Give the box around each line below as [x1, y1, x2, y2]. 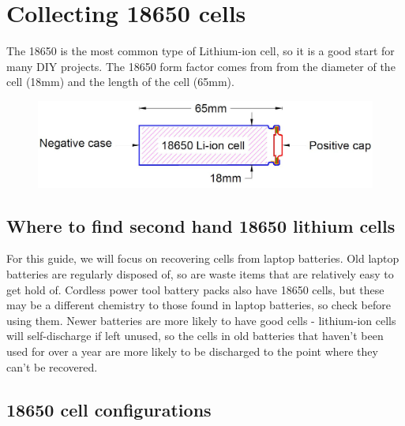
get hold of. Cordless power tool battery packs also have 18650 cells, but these [6, 281, 384, 297]
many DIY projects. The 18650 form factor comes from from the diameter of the [6, 58, 396, 74]
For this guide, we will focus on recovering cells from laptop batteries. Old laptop [6, 250, 399, 267]
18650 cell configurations [6, 397, 212, 421]
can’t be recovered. [6, 358, 98, 375]
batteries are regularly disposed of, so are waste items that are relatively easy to [6, 266, 394, 282]
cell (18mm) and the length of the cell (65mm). [6, 73, 234, 90]
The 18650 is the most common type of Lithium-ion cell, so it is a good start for [6, 43, 395, 59]
